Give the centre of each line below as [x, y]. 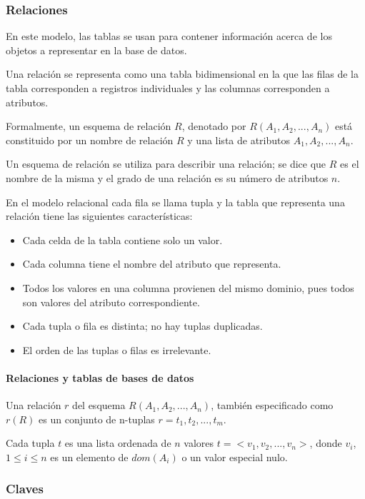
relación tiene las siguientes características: [99, 216]
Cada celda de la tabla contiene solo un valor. [122, 240]
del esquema [99, 405]
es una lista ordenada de [118, 443]
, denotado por [214, 126]
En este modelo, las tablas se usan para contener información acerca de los [169, 36]
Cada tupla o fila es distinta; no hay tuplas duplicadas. [142, 326]
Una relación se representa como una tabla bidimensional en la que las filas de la [182, 74]
